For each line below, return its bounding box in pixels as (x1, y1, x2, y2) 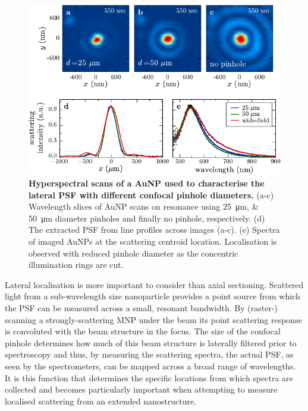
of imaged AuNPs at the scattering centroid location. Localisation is (29, 235, 277, 248)
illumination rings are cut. (29, 258, 124, 271)
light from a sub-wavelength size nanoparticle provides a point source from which (5, 290, 300, 302)
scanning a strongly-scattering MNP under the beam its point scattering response (5, 313, 302, 325)
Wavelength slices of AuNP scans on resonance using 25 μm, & (29, 200, 259, 213)
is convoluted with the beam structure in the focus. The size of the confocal (5, 325, 281, 337)
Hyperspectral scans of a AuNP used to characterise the (29, 177, 265, 189)
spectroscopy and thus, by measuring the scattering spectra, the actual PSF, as (5, 348, 294, 361)
